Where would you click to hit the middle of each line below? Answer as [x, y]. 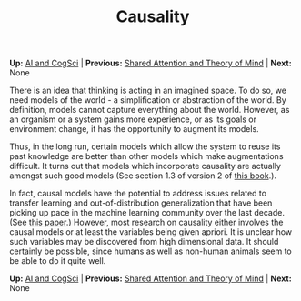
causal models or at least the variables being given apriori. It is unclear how [151, 232]
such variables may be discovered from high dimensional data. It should [144, 242]
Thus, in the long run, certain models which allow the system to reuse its [145, 146]
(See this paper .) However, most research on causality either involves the [146, 222]
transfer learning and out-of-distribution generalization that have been [141, 203]
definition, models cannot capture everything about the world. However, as [150, 110]
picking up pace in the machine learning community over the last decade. [147, 213]
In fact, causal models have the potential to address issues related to [138, 194]
